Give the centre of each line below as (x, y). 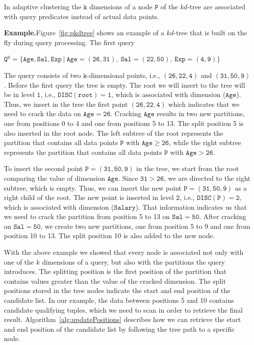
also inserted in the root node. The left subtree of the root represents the (114, 133)
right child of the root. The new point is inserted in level (89, 197)
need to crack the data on (43, 113)
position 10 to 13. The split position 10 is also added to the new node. (110, 235)
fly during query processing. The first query (69, 42)
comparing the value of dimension (55, 178)
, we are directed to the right (207, 178)
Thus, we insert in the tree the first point (66, 104)
